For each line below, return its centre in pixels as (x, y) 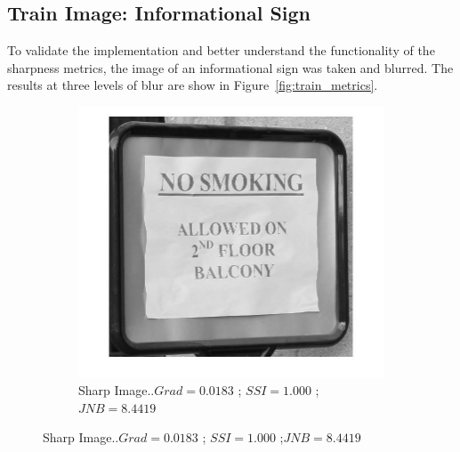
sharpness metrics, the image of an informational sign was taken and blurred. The (230, 67)
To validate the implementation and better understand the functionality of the (221, 50)
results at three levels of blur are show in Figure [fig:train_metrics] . (193, 85)
